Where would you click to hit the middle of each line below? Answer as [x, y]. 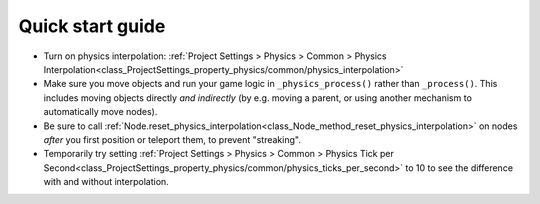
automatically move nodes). [100, 112]
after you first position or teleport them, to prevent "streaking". [172, 139]
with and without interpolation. [106, 182]
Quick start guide [92, 26]
